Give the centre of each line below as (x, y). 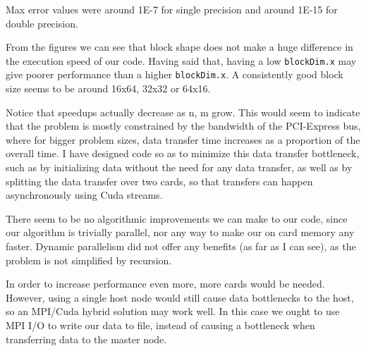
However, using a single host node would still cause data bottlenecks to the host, (180, 297)
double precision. (42, 23)
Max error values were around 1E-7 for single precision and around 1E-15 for (172, 9)
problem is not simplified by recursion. (89, 260)
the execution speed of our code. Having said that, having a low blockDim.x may (181, 60)
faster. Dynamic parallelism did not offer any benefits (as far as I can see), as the (181, 246)
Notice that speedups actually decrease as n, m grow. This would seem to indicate (183, 112)
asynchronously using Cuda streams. (84, 195)
